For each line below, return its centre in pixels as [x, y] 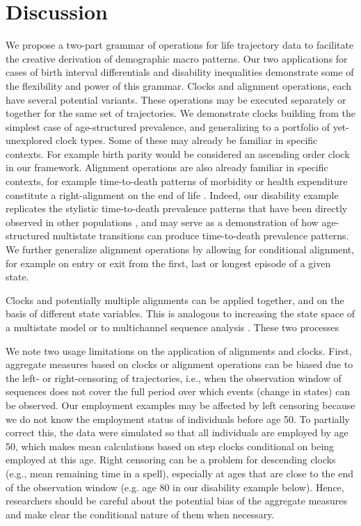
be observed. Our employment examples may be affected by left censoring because [180, 405]
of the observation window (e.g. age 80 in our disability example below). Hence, [175, 487]
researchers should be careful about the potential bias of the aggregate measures [177, 501]
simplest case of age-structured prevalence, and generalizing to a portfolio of [168, 126]
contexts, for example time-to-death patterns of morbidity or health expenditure [177, 181]
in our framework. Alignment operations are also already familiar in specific [167, 167]
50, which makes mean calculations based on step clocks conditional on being [170, 446]
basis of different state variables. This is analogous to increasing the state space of [180, 313]
